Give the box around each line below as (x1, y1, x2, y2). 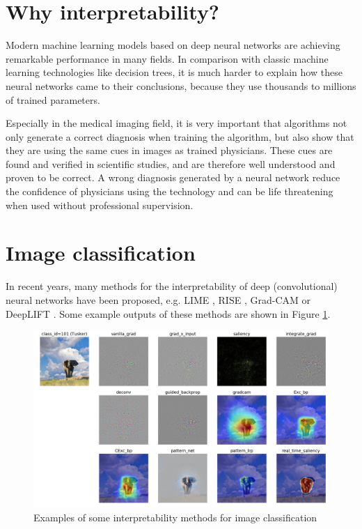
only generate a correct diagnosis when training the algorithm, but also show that (6, 129, 354, 144)
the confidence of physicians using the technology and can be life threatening (6, 184, 333, 199)
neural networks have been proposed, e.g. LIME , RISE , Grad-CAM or (6, 292, 310, 307)
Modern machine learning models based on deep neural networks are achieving (6, 38, 340, 52)
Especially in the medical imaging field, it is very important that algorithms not (6, 116, 347, 130)
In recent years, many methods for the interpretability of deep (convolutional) (6, 279, 338, 293)
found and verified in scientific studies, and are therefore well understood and (6, 156, 336, 171)
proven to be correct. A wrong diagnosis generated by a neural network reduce (6, 170, 340, 185)
